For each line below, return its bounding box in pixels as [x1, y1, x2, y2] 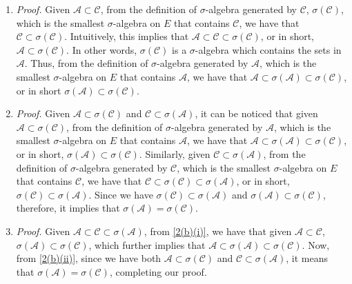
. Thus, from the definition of [24, 56, 148, 70]
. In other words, [66, 42, 137, 57]
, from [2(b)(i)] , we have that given [144, 223, 292, 238]
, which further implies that [88, 237, 206, 252]
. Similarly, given [139, 146, 211, 161]
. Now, [302, 237, 330, 252]
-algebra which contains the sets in [195, 42, 342, 57]
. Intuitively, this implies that [64, 29, 189, 43]
